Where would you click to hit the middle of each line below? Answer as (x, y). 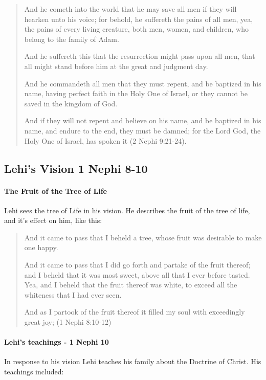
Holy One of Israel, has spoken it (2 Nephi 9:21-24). (105, 140)
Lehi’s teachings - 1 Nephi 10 (57, 342)
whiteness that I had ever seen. (73, 294)
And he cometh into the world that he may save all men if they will (130, 9)
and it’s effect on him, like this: (53, 220)
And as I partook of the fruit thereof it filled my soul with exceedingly (135, 312)
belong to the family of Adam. (72, 39)
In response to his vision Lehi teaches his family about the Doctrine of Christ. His (133, 361)
